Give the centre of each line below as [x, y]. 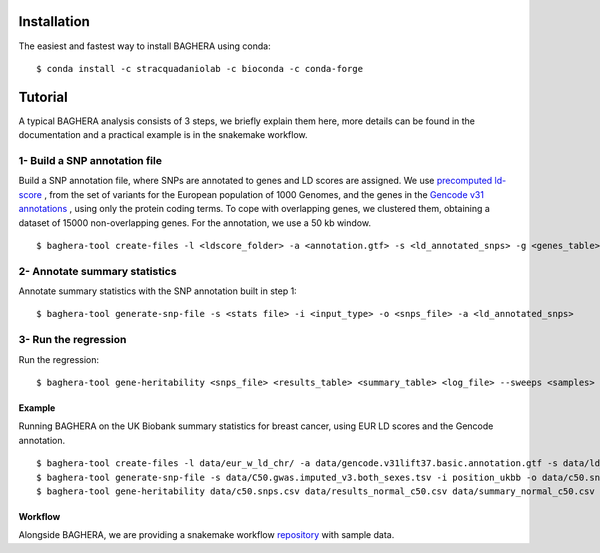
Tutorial [43, 96]
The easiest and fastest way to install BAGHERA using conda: [144, 46]
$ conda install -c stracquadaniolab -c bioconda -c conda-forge [200, 68]
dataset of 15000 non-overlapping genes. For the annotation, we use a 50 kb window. [195, 222]
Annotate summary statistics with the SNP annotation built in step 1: [157, 291]
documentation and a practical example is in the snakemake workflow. [163, 135]
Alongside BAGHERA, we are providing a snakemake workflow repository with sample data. [206, 535]
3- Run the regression [72, 340]
